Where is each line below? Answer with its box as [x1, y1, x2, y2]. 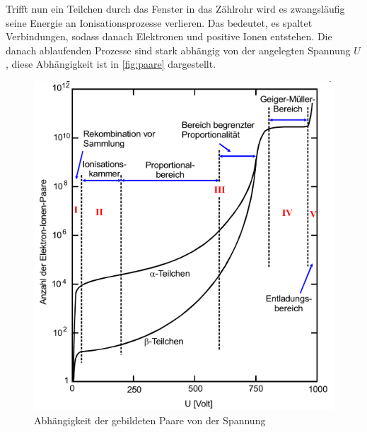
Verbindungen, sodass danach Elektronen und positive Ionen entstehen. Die [6, 29, 332, 44]
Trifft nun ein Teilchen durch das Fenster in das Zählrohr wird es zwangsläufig [6, 1, 345, 16]
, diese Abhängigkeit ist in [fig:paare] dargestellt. [6, 56, 216, 71]
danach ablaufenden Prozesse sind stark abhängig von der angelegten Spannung [6, 42, 351, 57]
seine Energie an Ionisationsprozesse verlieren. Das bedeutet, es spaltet [6, 15, 313, 30]
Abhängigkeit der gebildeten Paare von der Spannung [34, 413, 266, 428]
